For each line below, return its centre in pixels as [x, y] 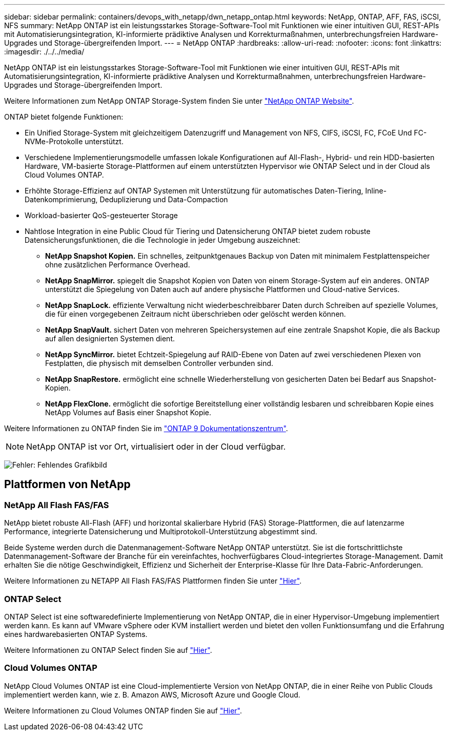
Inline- [376, 191]
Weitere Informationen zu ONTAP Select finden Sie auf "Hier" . [108, 650]
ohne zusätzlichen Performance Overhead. [118, 265]
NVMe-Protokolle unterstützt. [74, 141]
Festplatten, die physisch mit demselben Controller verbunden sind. [159, 363]
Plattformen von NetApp [67, 485]
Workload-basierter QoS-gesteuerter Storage [101, 215]
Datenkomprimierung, [61, 199]
